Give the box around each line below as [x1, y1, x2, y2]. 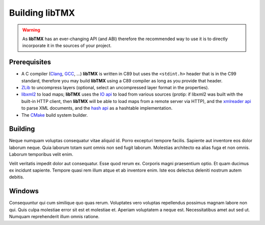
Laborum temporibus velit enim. [9, 151, 74, 157]
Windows [9, 187, 39, 196]
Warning [22, 27, 40, 33]
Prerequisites [9, 58, 51, 66]
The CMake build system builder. [21, 112, 88, 118]
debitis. [9, 174, 25, 180]
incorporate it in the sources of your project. [22, 43, 112, 49]
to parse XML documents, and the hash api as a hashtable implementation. [21, 105, 173, 111]
